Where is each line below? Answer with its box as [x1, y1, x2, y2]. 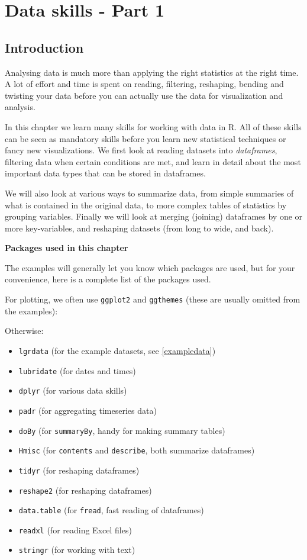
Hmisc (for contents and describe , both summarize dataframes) [18, 444, 255, 456]
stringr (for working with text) [18, 543, 135, 556]
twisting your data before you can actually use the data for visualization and [5, 89, 283, 101]
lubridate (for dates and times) [18, 364, 136, 376]
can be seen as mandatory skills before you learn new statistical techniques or [5, 132, 286, 144]
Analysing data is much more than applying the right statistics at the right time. [5, 66, 299, 78]
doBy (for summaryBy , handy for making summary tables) [18, 424, 225, 436]
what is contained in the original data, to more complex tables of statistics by [5, 198, 287, 211]
